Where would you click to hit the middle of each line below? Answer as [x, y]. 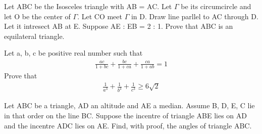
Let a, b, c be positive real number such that [73, 53]
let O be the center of [37, 16]
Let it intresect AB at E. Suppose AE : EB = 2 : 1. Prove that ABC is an [119, 26]
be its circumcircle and [216, 6]
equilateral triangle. [34, 36]
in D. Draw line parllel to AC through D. [195, 16]
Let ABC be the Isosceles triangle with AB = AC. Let [88, 6]
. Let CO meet [100, 16]
